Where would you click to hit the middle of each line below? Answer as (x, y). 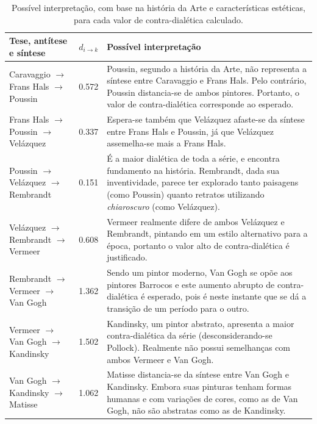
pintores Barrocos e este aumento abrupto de (191, 284)
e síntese (27, 52)
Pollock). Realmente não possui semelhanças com (199, 347)
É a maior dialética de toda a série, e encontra (193, 158)
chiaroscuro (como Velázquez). (163, 206)
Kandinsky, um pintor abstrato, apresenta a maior (201, 323)
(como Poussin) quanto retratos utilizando (186, 194)
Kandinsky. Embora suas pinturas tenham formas (199, 386)
